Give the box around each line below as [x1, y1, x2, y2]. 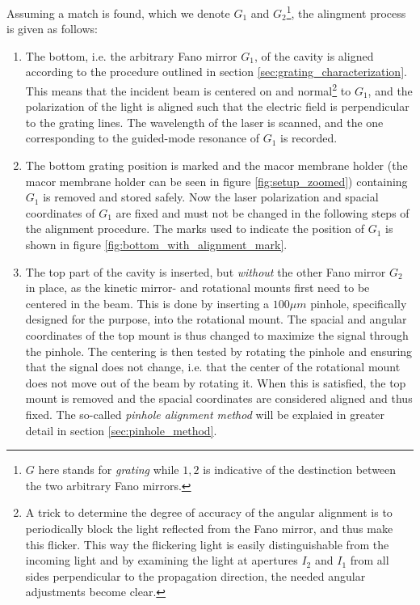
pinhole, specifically [310, 294, 407, 311]
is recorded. [280, 129, 338, 146]
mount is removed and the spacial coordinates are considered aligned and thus [25, 390, 413, 407]
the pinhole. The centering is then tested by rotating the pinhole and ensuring [25, 342, 413, 359]
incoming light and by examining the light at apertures [25, 552, 298, 569]
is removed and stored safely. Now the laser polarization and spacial [43, 188, 379, 205]
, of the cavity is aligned [254, 47, 374, 64]
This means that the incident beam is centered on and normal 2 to [25, 80, 351, 99]
